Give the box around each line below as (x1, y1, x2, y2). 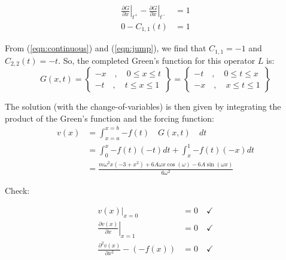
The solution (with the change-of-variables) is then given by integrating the (5, 100, 281, 113)
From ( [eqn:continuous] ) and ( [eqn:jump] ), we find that (5, 42, 206, 54)
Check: (5, 184, 30, 197)
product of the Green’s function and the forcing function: (5, 112, 214, 124)
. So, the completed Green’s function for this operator (58, 54, 255, 66)
